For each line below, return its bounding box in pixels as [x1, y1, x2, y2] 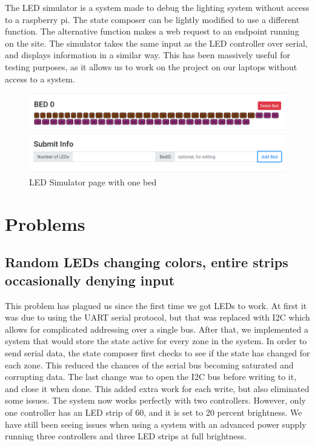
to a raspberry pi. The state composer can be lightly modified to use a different [5, 13, 300, 25]
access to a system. [5, 72, 75, 85]
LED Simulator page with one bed [29, 176, 157, 188]
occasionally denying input [5, 270, 175, 289]
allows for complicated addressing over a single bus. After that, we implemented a [5, 322, 309, 335]
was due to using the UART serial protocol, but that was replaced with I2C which [5, 311, 310, 324]
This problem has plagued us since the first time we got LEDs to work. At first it [5, 299, 307, 311]
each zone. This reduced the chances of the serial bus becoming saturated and [5, 358, 294, 371]
